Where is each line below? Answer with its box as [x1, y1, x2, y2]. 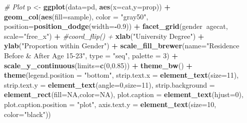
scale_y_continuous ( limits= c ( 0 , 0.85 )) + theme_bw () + [4, 60, 192, 70]
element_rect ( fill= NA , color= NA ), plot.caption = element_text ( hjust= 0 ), [4, 89, 243, 100]
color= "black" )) [4, 109, 51, 119]
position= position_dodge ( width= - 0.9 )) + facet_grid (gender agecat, [4, 21, 228, 31]
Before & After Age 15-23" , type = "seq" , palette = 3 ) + [4, 50, 178, 60]
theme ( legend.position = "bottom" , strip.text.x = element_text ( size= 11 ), [4, 70, 239, 80]
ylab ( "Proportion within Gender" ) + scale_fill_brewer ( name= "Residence [4, 40, 239, 51]
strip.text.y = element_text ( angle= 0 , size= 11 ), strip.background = [4, 79, 215, 90]
